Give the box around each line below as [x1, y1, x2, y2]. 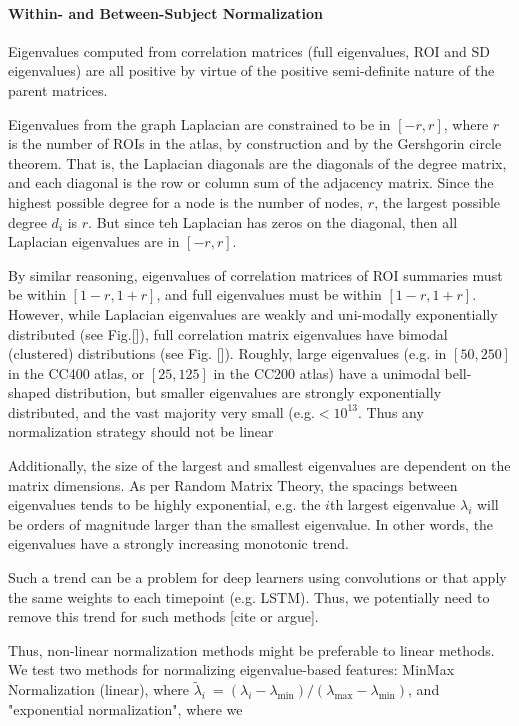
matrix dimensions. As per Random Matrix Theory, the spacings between [8, 474, 458, 495]
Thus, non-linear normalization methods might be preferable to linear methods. [8, 639, 495, 660]
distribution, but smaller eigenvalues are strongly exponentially [55, 382, 442, 403]
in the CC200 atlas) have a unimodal [213, 362, 440, 383]
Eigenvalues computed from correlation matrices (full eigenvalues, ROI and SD [8, 40, 491, 61]
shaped [8, 382, 51, 403]
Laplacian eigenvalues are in [8, 231, 180, 252]
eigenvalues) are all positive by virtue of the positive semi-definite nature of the [8, 60, 495, 81]
